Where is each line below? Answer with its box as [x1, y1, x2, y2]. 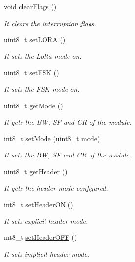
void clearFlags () [4, 1, 57, 11]
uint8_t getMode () [4, 100, 63, 110]
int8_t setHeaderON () [4, 199, 73, 210]
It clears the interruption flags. [4, 18, 96, 28]
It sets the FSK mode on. [4, 83, 80, 94]
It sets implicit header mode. [4, 248, 90, 259]
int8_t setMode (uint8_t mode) [4, 133, 100, 143]
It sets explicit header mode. [4, 215, 88, 226]
